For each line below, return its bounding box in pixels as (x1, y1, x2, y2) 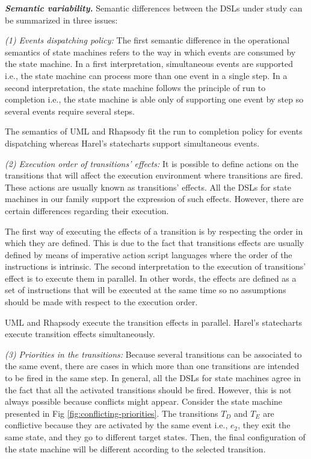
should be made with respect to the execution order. (5, 296, 198, 308)
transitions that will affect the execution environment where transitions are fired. (5, 169, 303, 182)
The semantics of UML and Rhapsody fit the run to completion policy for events (5, 125, 303, 138)
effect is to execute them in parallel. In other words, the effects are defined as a (5, 271, 297, 284)
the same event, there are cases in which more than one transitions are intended (5, 359, 300, 372)
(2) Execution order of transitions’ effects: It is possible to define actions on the (5, 157, 298, 169)
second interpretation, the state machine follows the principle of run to (5, 81, 266, 93)
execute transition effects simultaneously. (5, 328, 155, 340)
